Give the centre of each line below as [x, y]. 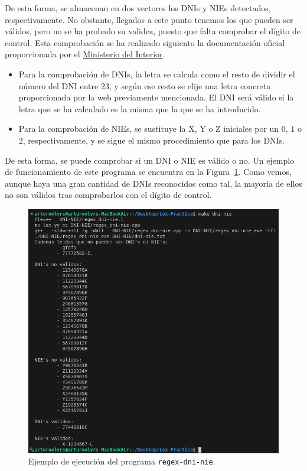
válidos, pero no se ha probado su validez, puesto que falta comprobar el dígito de [153, 31]
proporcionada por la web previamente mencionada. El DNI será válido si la [156, 97]
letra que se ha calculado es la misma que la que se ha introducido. [140, 108]
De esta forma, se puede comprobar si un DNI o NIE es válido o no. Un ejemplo [150, 160]
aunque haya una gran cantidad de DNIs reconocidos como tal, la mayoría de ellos [153, 183]
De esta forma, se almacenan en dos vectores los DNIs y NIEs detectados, [138, 8]
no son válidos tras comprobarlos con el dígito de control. [108, 195]
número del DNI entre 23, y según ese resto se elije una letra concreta [145, 85]
